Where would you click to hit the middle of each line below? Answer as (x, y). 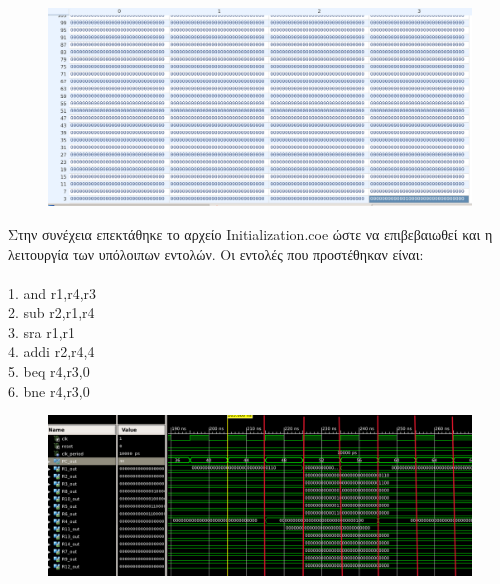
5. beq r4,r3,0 (49, 371)
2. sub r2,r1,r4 (51, 312)
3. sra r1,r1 (42, 331)
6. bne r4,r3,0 (49, 390)
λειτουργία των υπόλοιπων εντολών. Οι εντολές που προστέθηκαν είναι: (216, 253)
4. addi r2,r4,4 (51, 351)
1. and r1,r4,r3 (52, 292)
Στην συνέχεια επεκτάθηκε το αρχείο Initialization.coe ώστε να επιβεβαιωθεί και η (250, 233)
